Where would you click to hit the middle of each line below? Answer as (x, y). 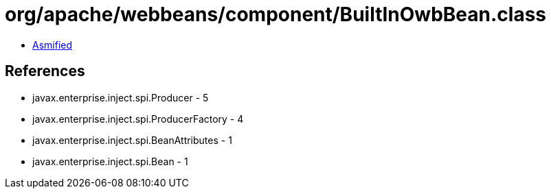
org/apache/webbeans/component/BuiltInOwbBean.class (276, 14)
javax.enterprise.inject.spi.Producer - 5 (121, 97)
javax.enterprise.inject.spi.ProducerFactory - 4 (138, 119)
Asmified (53, 45)
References (45, 71)
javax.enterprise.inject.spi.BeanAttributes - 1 (132, 140)
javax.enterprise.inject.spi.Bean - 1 (110, 161)
